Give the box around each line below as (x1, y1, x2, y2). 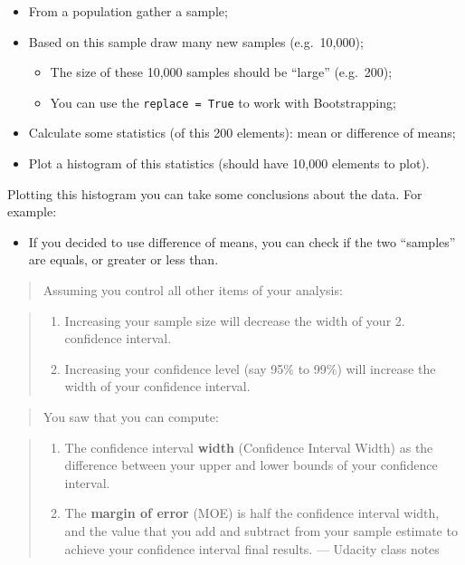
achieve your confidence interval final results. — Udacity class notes (64, 539, 440, 558)
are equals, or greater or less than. (28, 250, 219, 269)
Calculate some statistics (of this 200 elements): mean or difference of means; (28, 123, 456, 142)
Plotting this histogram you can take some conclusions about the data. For (7, 184, 422, 203)
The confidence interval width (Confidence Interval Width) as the (64, 437, 433, 456)
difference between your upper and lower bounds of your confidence (64, 455, 438, 474)
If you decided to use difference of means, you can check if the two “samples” (28, 232, 456, 251)
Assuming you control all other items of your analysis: (43, 281, 343, 299)
